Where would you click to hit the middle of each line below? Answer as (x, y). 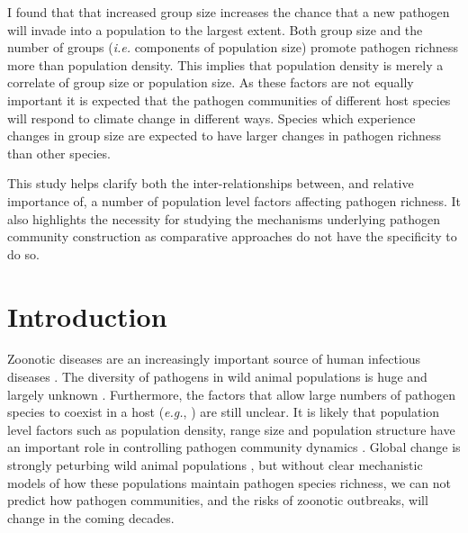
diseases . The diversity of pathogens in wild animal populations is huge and (217, 377)
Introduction (87, 316)
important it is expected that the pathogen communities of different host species (229, 99)
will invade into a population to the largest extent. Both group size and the (215, 29)
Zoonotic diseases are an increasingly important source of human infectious (214, 359)
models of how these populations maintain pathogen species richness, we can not (229, 482)
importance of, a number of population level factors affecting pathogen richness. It (234, 200)
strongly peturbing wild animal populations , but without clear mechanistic (215, 465)
